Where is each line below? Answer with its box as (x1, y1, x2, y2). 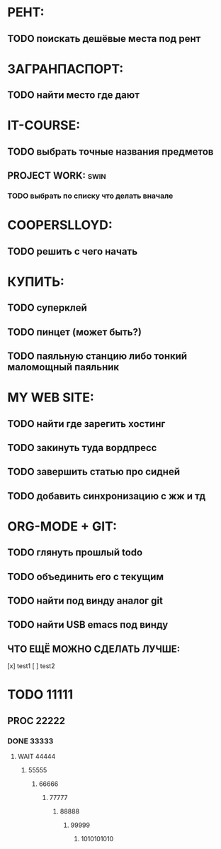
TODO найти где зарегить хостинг (7, 418, 166, 430)
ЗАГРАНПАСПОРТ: (7, 61, 124, 77)
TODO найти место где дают (7, 89, 140, 101)
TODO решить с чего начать (7, 245, 138, 257)
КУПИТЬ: (7, 274, 65, 289)
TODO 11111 (7, 687, 74, 703)
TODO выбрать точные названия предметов (7, 145, 214, 157)
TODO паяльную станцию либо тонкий (7, 350, 188, 362)
